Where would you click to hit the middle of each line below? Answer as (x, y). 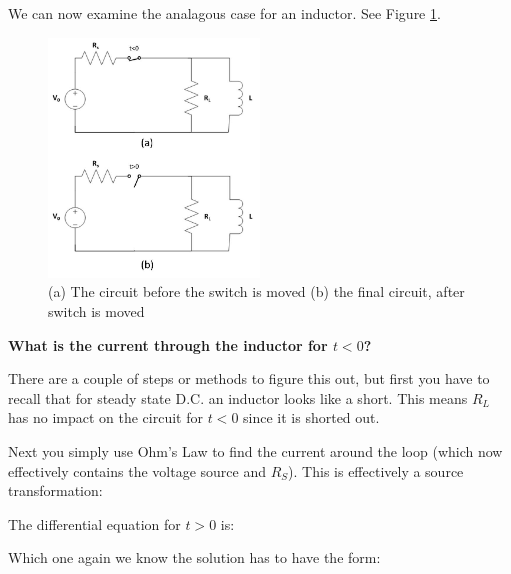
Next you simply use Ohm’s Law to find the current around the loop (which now (255, 451)
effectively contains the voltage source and (137, 470)
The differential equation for (94, 523)
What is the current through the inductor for (168, 344)
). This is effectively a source (376, 470)
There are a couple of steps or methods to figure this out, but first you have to (249, 378)
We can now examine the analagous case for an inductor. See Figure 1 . (224, 13)
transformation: (55, 490)
